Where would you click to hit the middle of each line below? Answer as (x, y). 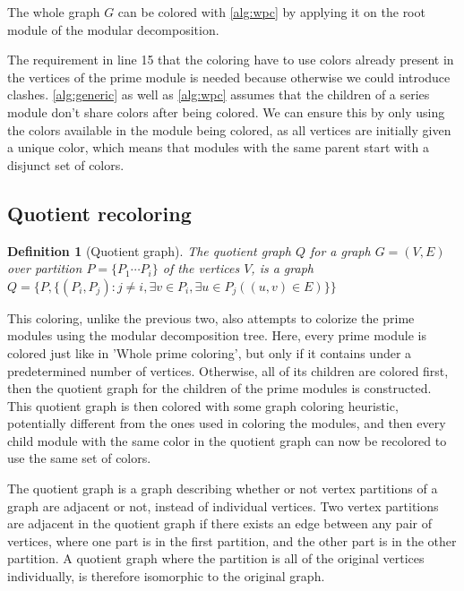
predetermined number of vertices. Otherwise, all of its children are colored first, (228, 370)
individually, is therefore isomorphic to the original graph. (166, 576)
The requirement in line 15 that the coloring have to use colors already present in (231, 60)
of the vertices (201, 268)
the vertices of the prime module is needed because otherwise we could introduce (229, 77)
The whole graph (54, 12)
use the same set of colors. (79, 458)
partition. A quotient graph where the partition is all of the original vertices (216, 558)
